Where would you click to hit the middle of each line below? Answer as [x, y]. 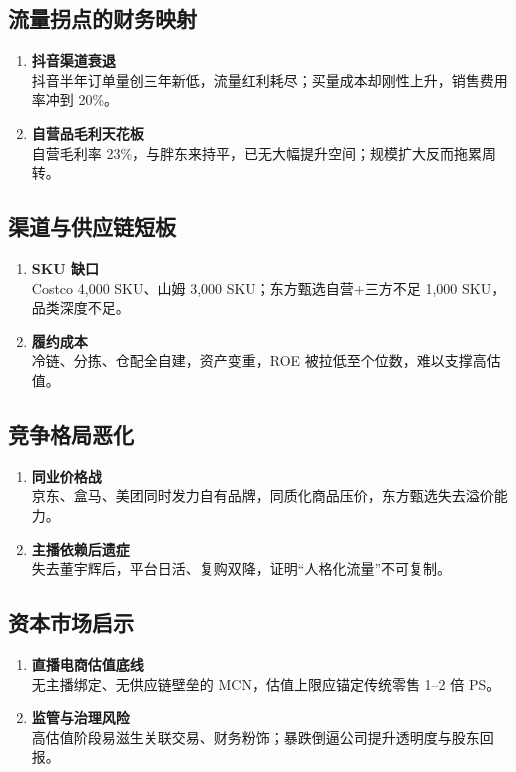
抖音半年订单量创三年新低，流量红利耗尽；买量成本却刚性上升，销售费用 [269, 79]
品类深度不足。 [80, 307]
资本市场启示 [71, 622]
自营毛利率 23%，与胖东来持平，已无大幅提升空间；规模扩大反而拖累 [257, 152]
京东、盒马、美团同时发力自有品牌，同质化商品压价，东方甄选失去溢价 [262, 495]
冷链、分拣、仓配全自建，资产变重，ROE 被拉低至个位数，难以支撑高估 [266, 360]
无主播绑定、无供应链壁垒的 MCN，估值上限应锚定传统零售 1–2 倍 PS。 [266, 683]
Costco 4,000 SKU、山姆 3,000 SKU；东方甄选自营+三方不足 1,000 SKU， [268, 287]
